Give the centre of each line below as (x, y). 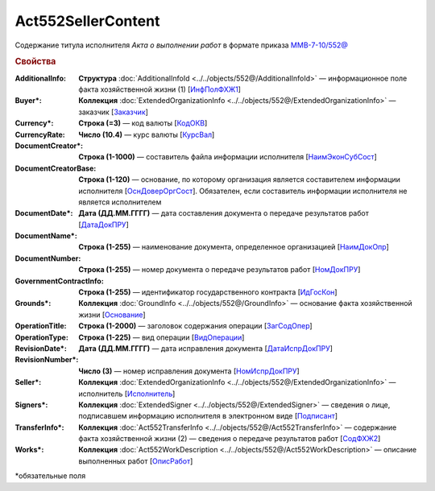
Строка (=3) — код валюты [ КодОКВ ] (143, 123)
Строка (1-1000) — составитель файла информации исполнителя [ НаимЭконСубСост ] (228, 157)
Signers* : (31, 404)
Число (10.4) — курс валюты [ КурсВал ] (147, 134)
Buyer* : (28, 101)
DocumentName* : (46, 236)
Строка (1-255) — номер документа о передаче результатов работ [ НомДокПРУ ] (220, 270)
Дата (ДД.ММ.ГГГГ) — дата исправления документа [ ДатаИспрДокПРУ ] (206, 348)
